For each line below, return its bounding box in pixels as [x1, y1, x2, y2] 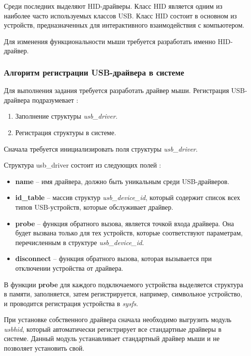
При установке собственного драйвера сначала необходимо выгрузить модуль [4, 314, 232, 325]
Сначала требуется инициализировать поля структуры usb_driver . [4, 143, 198, 154]
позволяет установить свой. [4, 343, 85, 353]
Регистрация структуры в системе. [15, 127, 117, 137]
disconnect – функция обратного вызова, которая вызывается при [15, 253, 212, 263]
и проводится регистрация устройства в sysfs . [4, 298, 138, 308]
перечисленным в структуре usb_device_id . [15, 237, 144, 247]
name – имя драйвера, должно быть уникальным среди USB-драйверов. [15, 176, 230, 186]
